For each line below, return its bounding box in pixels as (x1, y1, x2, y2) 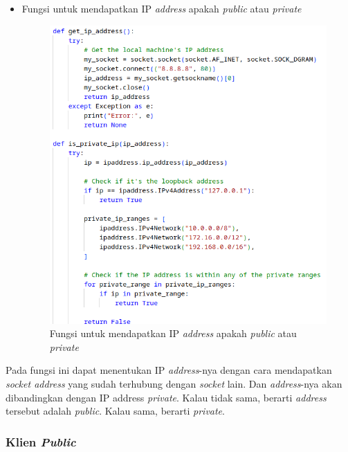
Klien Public (6, 433, 76, 450)
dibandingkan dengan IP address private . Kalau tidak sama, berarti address (6, 390, 327, 404)
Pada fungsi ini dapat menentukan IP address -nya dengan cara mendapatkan (6, 363, 332, 377)
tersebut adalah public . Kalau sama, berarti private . (6, 404, 225, 418)
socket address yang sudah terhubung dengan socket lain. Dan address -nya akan (6, 376, 342, 390)
